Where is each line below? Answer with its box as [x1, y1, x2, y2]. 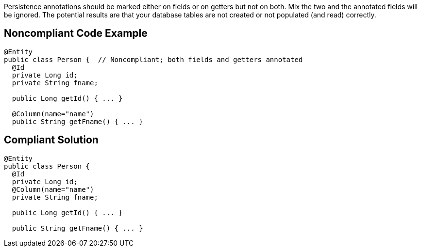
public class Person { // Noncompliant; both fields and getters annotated [4, 55, 303, 63]
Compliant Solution [4, 134, 99, 146]
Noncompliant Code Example [4, 27, 148, 40]
